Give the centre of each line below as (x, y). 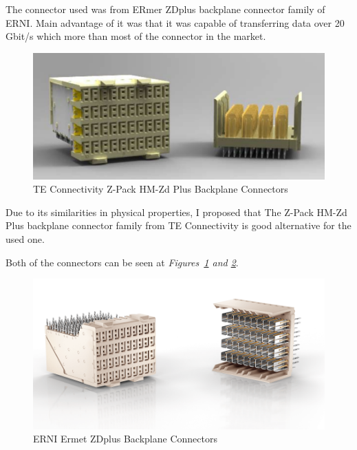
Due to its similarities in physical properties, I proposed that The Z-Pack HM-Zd (176, 212)
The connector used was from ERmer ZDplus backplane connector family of (165, 9)
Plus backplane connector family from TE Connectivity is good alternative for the (178, 225)
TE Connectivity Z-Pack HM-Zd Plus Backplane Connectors (161, 189)
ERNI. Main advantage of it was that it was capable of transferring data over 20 (175, 22)
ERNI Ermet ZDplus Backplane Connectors (125, 439)
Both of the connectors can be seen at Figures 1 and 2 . (122, 262)
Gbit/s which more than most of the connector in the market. (136, 36)
